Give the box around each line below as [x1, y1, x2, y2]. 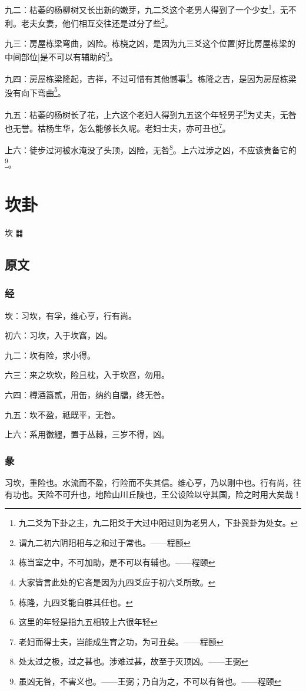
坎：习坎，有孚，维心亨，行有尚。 [5, 309, 137, 321]
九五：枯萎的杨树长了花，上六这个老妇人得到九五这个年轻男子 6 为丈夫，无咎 [5, 106, 297, 120]
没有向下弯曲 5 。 [5, 84, 66, 98]
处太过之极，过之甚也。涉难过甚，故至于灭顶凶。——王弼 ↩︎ [18, 655, 248, 667]
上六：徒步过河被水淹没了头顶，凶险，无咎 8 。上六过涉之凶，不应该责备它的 [5, 142, 297, 156]
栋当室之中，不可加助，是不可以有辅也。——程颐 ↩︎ [18, 556, 215, 568]
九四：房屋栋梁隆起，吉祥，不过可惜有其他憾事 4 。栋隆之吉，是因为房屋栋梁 [5, 71, 297, 84]
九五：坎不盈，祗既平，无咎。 [5, 408, 120, 420]
